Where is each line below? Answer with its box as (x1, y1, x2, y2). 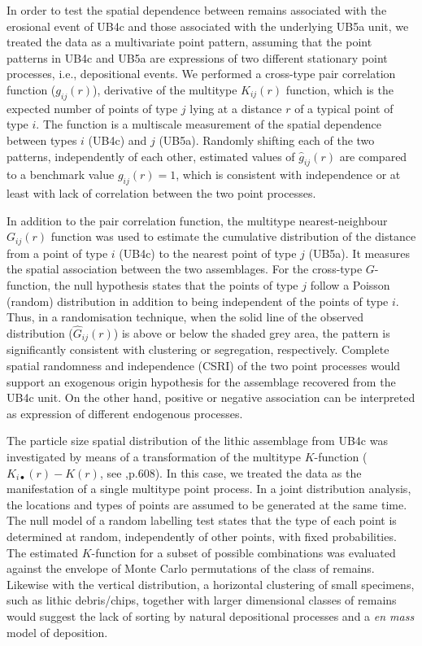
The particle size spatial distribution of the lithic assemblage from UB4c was (7, 432, 388, 449)
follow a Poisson (310, 276, 390, 293)
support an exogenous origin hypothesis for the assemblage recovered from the (7, 373, 396, 390)
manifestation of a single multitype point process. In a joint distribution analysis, (7, 480, 411, 497)
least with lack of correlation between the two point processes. (7, 185, 316, 202)
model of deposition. (7, 623, 108, 640)
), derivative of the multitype (93, 81, 237, 98)
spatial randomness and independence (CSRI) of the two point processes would (7, 357, 401, 374)
